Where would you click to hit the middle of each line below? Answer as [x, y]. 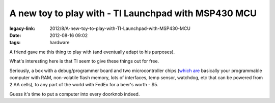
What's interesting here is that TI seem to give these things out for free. [84, 61]
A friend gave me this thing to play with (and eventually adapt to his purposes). [92, 52]
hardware [60, 43]
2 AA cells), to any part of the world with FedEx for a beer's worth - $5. [84, 85]
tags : [15, 43]
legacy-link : [22, 28]
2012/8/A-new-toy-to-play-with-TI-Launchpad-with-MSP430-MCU [120, 28]
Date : [15, 35]
